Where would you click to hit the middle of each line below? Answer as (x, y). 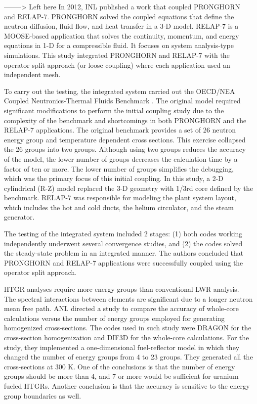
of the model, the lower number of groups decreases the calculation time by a (121, 158)
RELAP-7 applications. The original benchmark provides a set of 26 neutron (120, 130)
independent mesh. (32, 74)
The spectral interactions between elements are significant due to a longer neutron (128, 298)
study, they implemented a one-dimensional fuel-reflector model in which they (122, 347)
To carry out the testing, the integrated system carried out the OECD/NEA (120, 91)
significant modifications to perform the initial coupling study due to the (114, 110)
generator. (19, 217)
